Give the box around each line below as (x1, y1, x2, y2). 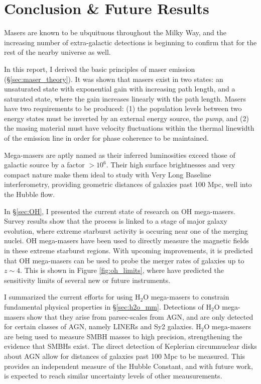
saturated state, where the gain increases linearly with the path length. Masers (4, 93, 246, 104)
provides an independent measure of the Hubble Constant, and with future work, (4, 360, 253, 371)
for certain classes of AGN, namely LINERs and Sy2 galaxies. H (4, 321, 201, 332)
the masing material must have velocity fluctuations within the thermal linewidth (4, 123, 254, 133)
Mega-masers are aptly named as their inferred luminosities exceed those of (4, 149, 235, 160)
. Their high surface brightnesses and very (106, 159, 235, 170)
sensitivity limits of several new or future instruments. (4, 274, 171, 285)
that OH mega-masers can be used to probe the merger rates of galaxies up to (4, 255, 244, 265)
